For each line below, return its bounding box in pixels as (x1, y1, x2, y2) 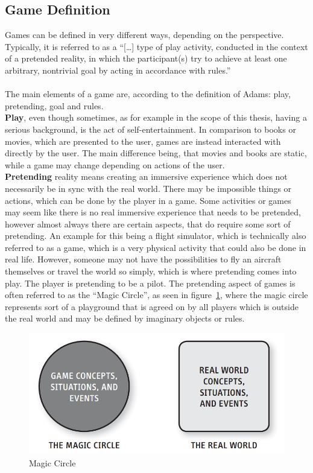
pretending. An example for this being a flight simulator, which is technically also (5, 229, 306, 242)
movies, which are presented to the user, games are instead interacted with (5, 135, 281, 147)
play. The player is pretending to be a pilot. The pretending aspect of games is (5, 276, 296, 289)
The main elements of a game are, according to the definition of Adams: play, (5, 87, 291, 100)
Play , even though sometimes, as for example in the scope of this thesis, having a (5, 111, 307, 124)
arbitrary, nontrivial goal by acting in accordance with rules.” (5, 63, 231, 76)
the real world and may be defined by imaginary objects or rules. (5, 312, 245, 325)
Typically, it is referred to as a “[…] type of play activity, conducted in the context (5, 40, 308, 52)
